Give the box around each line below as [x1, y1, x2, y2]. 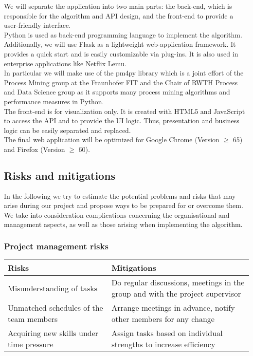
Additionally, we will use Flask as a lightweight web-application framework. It [4, 39, 236, 49]
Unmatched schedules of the [8, 302, 103, 314]
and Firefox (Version [4, 144, 65, 154]
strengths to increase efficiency [111, 338, 216, 350]
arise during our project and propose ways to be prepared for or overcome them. [4, 200, 243, 210]
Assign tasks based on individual [111, 327, 223, 339]
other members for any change [111, 313, 215, 325]
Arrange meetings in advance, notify [111, 302, 235, 314]
